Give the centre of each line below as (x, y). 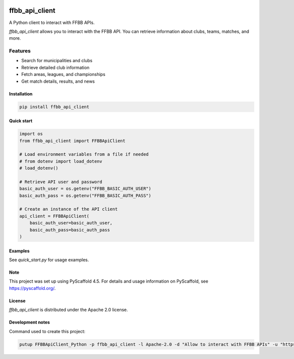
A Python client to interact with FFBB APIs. (52, 23)
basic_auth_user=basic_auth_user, (71, 223)
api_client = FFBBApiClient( (54, 216)
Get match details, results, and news (58, 81)
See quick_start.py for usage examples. (49, 260)
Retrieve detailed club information (55, 67)
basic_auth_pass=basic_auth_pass (70, 230)
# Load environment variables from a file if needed (84, 155)
